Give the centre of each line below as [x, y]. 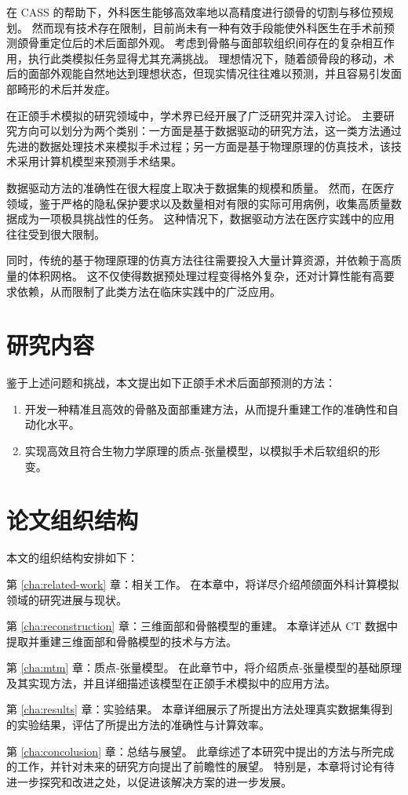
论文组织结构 [73, 520]
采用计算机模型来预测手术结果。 [99, 161]
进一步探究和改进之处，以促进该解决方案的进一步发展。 [149, 781]
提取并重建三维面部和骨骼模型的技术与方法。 [122, 641]
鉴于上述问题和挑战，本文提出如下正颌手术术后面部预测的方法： [171, 383]
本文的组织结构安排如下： [72, 558]
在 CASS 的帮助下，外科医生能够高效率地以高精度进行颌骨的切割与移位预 [195, 12]
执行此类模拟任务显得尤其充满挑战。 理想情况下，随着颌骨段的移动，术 [211, 58]
